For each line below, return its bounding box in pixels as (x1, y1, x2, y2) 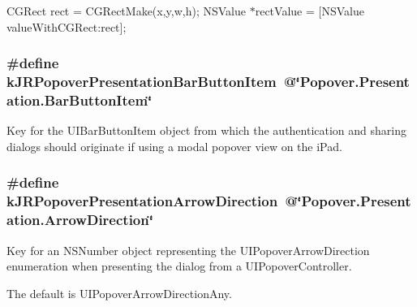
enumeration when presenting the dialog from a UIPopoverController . (6, 257, 352, 275)
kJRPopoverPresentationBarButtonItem (6, 71, 277, 92)
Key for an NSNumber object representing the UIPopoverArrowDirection (6, 241, 370, 258)
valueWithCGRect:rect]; (6, 18, 127, 35)
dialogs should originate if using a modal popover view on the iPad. (6, 137, 342, 154)
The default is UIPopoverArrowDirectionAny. (6, 284, 232, 301)
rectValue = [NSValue (255, 2, 364, 19)
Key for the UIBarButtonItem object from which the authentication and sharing (6, 122, 407, 139)
